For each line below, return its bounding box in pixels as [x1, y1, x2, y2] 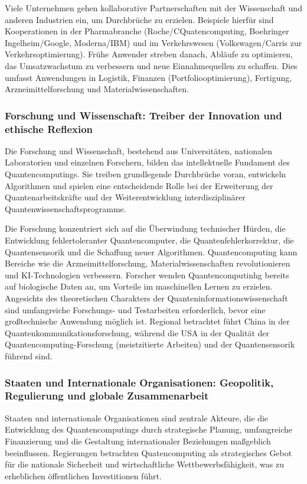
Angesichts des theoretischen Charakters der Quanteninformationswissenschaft [5, 292, 288, 304]
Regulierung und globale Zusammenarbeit [5, 388, 209, 403]
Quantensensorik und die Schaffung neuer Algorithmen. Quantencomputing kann [5, 245, 298, 258]
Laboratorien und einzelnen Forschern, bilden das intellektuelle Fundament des [5, 156, 290, 168]
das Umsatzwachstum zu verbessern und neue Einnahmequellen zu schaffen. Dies [5, 59, 298, 72]
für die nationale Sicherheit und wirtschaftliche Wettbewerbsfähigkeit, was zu [5, 458, 284, 470]
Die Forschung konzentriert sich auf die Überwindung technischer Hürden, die [5, 222, 286, 235]
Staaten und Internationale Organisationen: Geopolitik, [5, 375, 274, 389]
